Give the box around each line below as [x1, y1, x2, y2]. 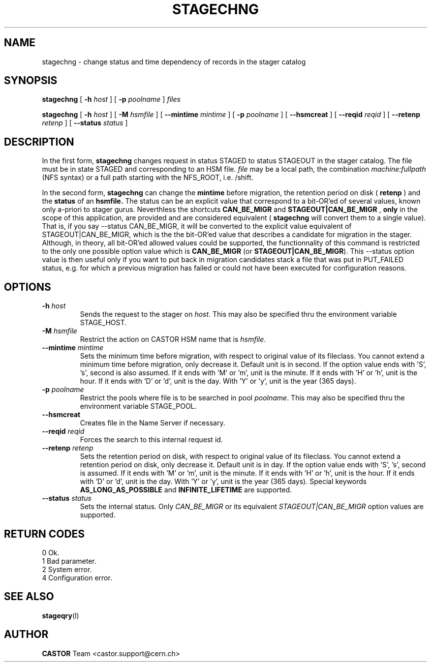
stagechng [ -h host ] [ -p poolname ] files [42, 95, 181, 104]
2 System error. [42, 565, 92, 574]
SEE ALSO [4, 590, 54, 603]
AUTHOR [4, 628, 49, 641]
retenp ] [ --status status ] [42, 119, 128, 127]
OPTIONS [4, 280, 51, 293]
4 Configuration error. [42, 573, 112, 582]
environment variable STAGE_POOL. [80, 402, 197, 411]
